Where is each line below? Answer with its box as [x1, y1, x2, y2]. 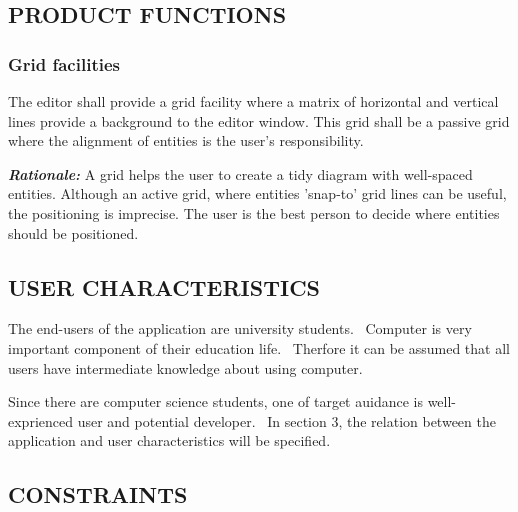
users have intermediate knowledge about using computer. [8, 357, 363, 378]
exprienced [8, 410, 73, 431]
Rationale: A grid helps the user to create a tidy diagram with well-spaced [8, 163, 473, 184]
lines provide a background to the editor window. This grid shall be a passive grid [8, 110, 510, 131]
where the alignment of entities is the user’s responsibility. [8, 130, 364, 151]
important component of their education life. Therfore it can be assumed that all [8, 337, 510, 358]
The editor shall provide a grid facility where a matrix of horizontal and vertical [8, 91, 499, 111]
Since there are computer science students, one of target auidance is [8, 391, 423, 412]
